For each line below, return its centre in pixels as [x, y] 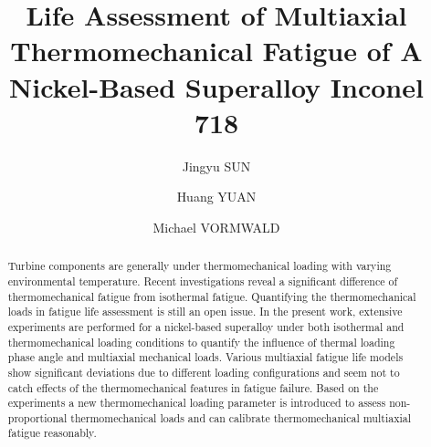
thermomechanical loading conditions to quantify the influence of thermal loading [201, 342]
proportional [37, 417]
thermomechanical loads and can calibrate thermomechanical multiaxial [241, 417]
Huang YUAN [216, 197]
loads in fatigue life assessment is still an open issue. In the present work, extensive [205, 312]
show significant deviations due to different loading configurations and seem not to [204, 372]
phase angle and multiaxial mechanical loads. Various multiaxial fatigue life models [205, 357]
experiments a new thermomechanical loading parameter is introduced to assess [197, 403]
